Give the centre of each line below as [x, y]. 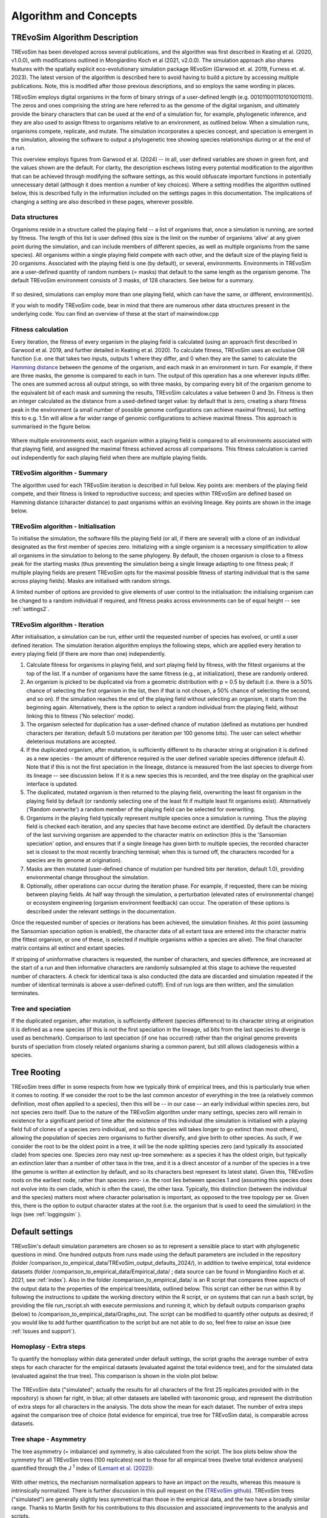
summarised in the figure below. [51, 427]
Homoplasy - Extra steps [48, 1347]
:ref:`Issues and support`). [44, 1331]
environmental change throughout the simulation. [88, 877]
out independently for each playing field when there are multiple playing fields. [109, 457]
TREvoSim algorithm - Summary [60, 473]
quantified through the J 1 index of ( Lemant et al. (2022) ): [83, 1468]
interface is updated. [52, 784]
